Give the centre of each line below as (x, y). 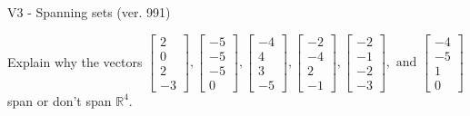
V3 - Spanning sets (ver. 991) (89, 12)
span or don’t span (60, 100)
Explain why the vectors (75, 61)
